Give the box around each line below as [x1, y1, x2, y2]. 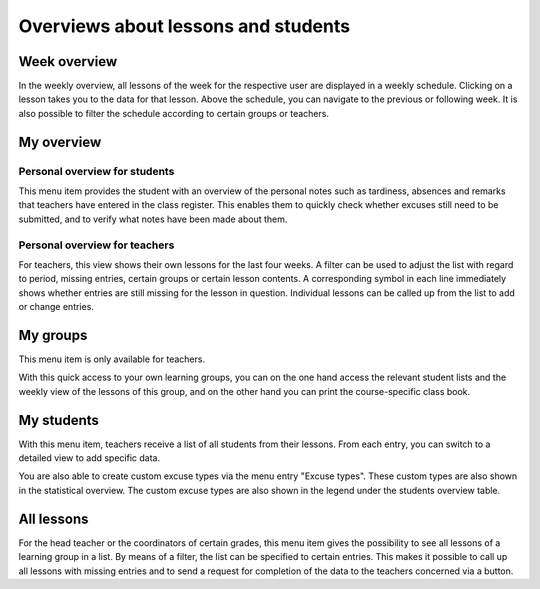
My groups [18, 326, 88, 344]
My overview [18, 133, 102, 150]
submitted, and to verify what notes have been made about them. [18, 213, 288, 225]
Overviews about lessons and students [18, 15, 350, 37]
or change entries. [18, 301, 95, 313]
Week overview [18, 53, 118, 70]
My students [18, 411, 100, 429]
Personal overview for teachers [18, 238, 175, 252]
